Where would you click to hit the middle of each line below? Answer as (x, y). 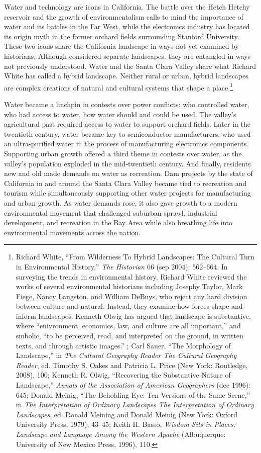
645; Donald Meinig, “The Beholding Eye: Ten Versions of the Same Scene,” (133, 394)
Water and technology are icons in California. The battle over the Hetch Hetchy (127, 7)
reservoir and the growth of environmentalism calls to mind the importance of (124, 16)
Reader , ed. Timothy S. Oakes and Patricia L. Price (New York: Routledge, (132, 365)
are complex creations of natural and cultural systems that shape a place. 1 (118, 86)
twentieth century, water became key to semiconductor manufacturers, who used (127, 133)
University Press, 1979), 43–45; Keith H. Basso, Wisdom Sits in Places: (125, 424)
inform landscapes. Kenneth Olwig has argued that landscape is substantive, (133, 315)
